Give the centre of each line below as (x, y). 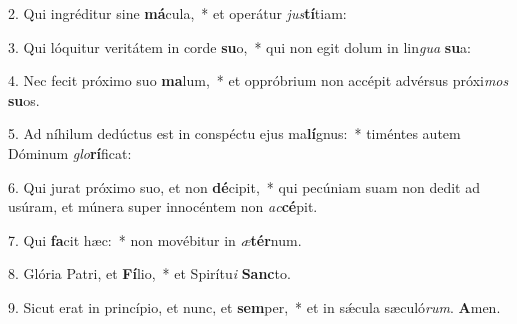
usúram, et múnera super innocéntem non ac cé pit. (163, 206)
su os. (24, 99)
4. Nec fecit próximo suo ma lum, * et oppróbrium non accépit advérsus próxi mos (258, 80)
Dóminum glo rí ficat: (70, 152)
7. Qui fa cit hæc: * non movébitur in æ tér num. (155, 239)
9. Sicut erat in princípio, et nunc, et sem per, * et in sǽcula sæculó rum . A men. (254, 306)
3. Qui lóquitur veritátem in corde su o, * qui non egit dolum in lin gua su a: (239, 46)
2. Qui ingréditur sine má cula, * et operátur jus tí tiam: (177, 13)
